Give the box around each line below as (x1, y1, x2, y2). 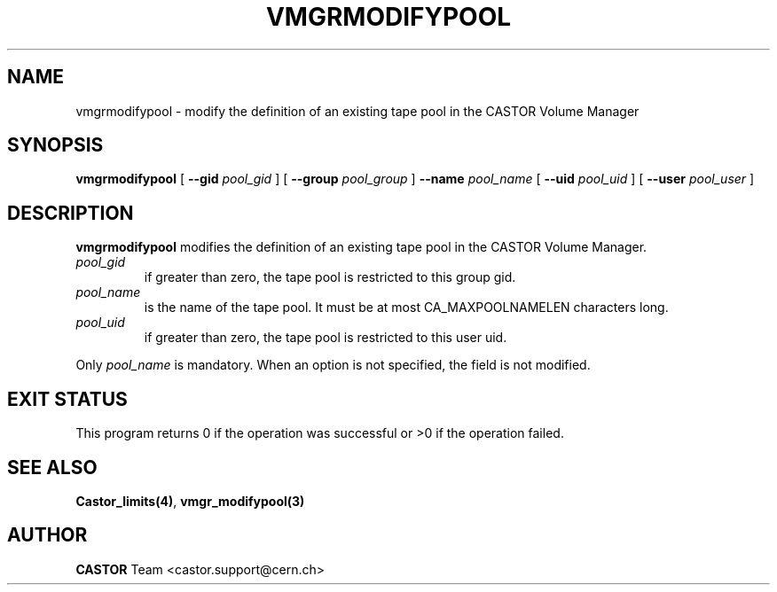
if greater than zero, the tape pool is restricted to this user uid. (144, 330, 507, 346)
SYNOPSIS (7, 134, 104, 157)
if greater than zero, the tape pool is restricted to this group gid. (144, 269, 516, 285)
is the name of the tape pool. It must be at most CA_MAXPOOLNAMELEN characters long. (144, 300, 669, 315)
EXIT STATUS (7, 387, 128, 410)
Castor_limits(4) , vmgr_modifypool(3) (75, 493, 305, 509)
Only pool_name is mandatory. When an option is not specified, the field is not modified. (75, 357, 591, 373)
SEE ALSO (7, 456, 98, 479)
